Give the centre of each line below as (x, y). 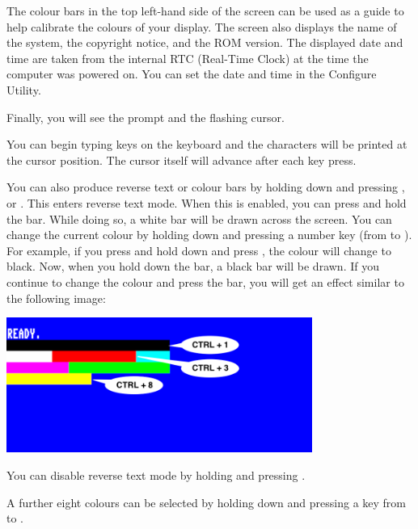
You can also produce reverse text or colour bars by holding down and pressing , (206, 187)
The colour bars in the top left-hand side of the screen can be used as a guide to (205, 10)
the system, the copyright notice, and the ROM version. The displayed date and (205, 42)
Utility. (24, 89)
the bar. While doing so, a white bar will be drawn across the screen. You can (199, 218)
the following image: (56, 298)
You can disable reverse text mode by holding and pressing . (156, 474)
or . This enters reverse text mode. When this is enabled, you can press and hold (207, 202)
